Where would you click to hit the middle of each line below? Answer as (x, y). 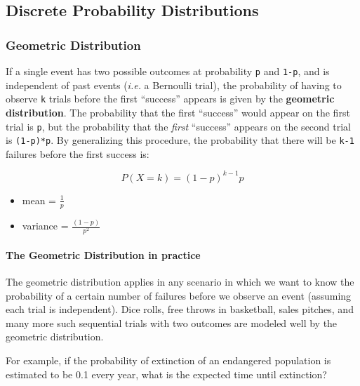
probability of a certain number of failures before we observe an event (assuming (179, 295)
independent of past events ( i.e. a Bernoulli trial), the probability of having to (174, 85)
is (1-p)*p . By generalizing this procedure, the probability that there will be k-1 (180, 140)
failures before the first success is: (78, 153)
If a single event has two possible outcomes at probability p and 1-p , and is (168, 71)
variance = (45, 226)
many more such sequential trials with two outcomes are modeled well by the (172, 322)
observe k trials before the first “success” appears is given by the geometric (170, 99)
